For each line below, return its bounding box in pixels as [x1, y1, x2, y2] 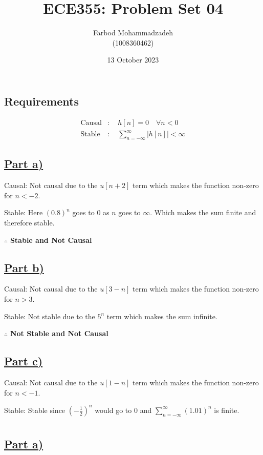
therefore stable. [4, 217, 55, 228]
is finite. [214, 404, 239, 415]
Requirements [4, 93, 79, 109]
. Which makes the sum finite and [150, 207, 256, 218]
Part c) [4, 353, 43, 369]
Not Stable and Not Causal [10, 328, 108, 339]
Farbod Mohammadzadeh [93, 27, 173, 38]
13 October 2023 [107, 54, 159, 65]
